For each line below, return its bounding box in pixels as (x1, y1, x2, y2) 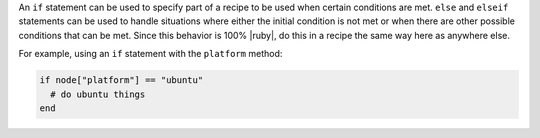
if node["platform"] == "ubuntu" (39, 75, 204, 86)
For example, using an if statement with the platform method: (18, 48, 283, 60)
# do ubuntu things (50, 88, 146, 100)
